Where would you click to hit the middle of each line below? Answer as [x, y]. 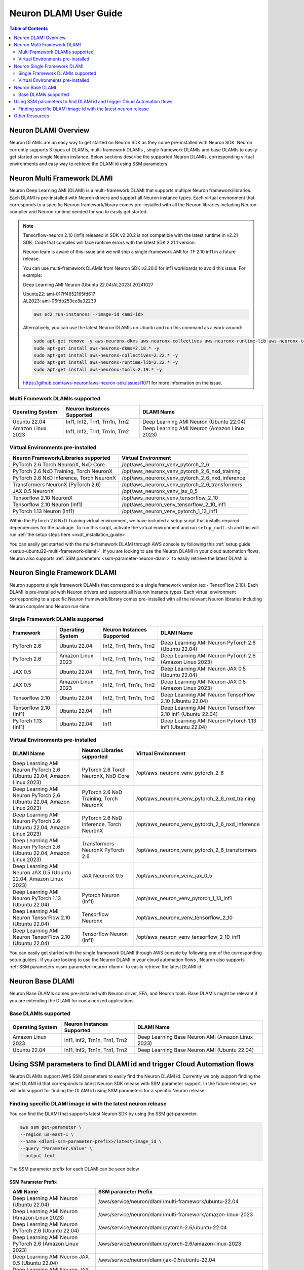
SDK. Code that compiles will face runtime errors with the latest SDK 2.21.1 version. [109, 242]
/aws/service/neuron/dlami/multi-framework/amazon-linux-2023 [176, 1215]
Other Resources [31, 116]
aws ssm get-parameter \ [51, 1127]
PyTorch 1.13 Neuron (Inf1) [43, 511]
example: [33, 275]
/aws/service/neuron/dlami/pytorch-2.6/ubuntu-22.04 [163, 1228]
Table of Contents [29, 28]
